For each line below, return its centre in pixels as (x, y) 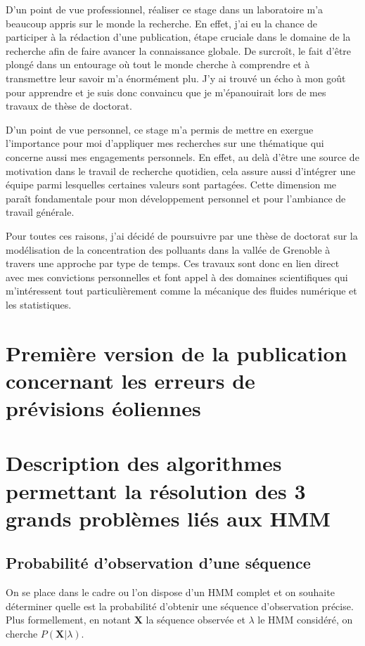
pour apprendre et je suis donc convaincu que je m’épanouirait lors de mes (166, 92)
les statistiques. (39, 304)
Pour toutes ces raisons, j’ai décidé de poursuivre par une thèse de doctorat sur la (182, 235)
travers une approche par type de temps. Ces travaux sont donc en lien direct (173, 263)
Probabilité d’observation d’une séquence (158, 563)
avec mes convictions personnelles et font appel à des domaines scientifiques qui (177, 277)
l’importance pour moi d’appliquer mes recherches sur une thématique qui (165, 143)
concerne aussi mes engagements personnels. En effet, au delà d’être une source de (182, 156)
